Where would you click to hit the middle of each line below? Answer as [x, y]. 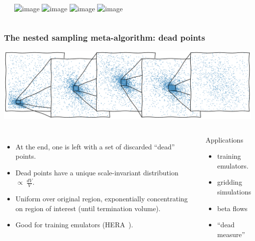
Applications [224, 139]
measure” [231, 234]
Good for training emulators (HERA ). [74, 225]
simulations [234, 192]
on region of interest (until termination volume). [88, 208]
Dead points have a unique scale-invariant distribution [97, 172]
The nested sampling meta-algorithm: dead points [105, 37]
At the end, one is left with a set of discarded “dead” [95, 146]
